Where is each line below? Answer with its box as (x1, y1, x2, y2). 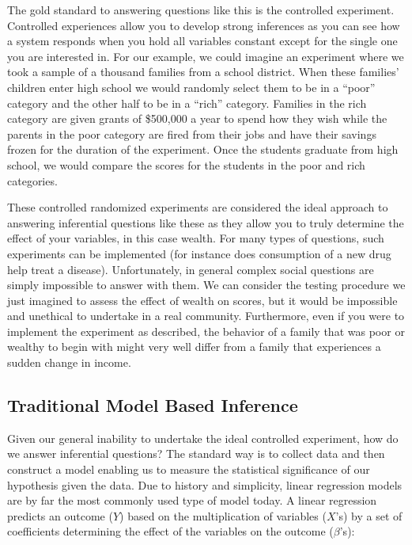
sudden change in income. (7, 354, 131, 371)
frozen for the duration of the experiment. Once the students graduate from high (7, 141, 399, 158)
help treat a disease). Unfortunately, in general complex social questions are (7, 261, 374, 277)
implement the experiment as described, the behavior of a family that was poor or (7, 322, 405, 339)
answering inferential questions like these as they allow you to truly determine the (7, 214, 404, 231)
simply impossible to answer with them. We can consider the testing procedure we (7, 276, 406, 293)
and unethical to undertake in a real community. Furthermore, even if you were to (7, 307, 405, 324)
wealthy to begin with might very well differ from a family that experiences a (7, 338, 381, 355)
